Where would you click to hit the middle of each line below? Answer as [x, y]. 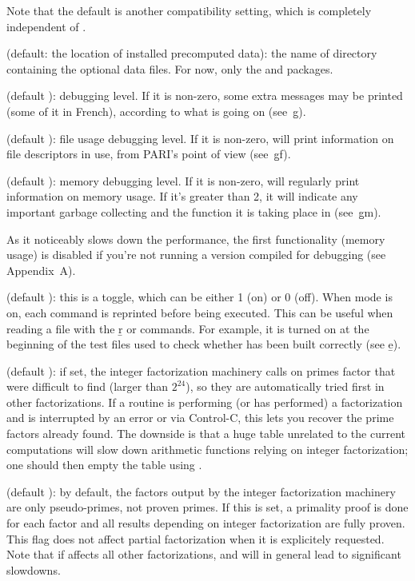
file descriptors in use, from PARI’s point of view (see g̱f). [149, 154]
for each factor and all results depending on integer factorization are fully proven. [206, 523]
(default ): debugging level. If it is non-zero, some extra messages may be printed [205, 96]
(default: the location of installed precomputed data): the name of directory [192, 53]
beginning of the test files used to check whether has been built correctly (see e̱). [204, 344]
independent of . [46, 26]
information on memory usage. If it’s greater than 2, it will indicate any [182, 196]
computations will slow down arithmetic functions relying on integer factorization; [207, 449]
